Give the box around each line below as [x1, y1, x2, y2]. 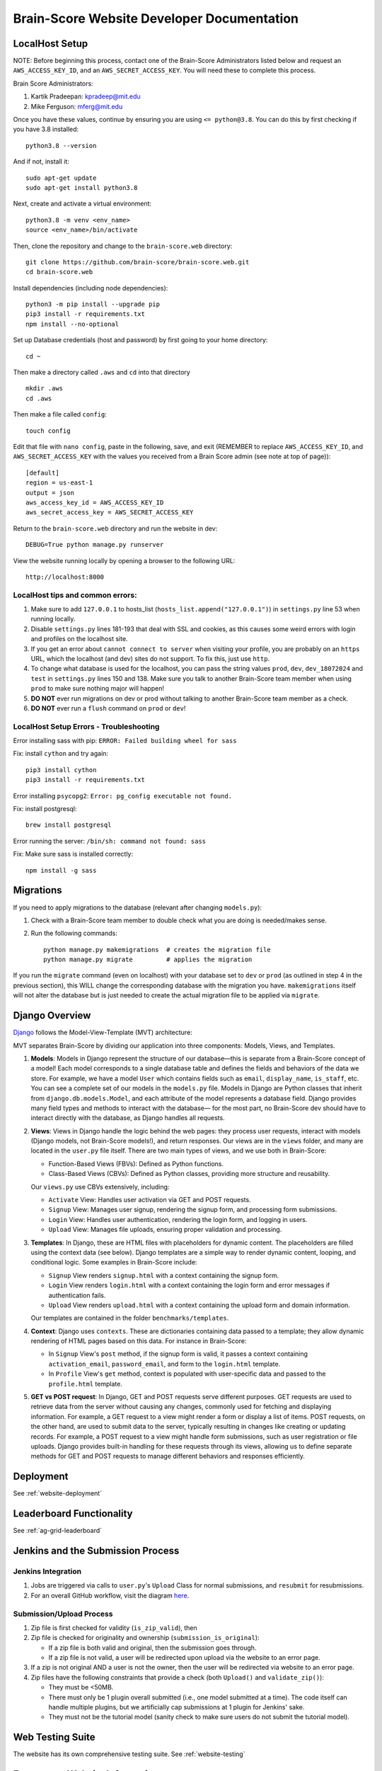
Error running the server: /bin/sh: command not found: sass [13, 837, 207, 845]
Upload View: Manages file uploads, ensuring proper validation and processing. [48, 1226, 282, 1234]
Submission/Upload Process [13, 1609, 113, 1619]
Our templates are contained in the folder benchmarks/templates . [30, 1314, 229, 1323]
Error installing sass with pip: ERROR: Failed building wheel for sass [13, 737, 237, 745]
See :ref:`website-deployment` [13, 1489, 103, 1498]
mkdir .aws [25, 385, 64, 392]
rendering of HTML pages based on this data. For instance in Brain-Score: [30, 1337, 247, 1345]
